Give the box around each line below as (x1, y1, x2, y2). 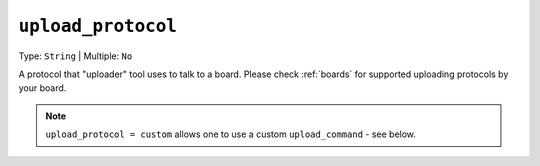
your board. (18, 82, 67, 94)
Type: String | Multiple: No (18, 50, 133, 62)
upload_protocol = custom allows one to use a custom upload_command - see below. (45, 128, 417, 140)
